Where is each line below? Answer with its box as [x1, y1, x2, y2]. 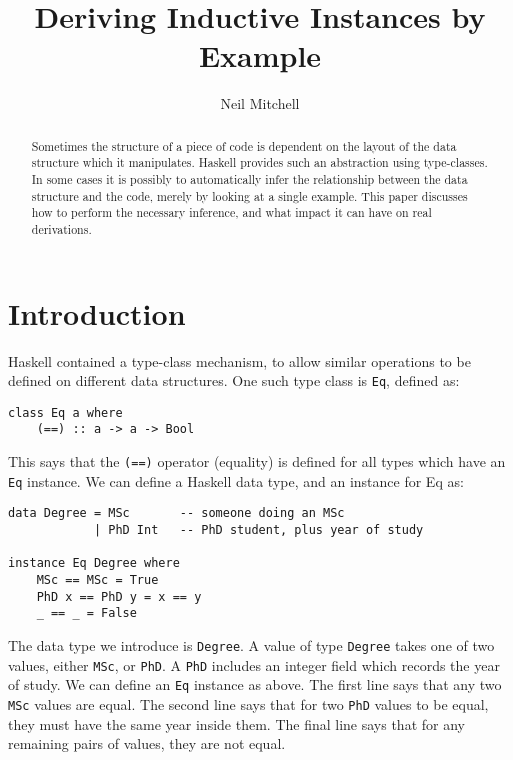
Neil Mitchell [220, 93, 300, 114]
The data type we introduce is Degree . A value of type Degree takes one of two [8, 635, 495, 656]
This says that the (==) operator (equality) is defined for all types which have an [8, 451, 506, 472]
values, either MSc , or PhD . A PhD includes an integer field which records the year [8, 654, 500, 675]
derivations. [31, 220, 92, 237]
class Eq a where [8, 405, 123, 420]
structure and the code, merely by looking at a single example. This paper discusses [31, 187, 468, 204]
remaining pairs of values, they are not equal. [8, 733, 286, 754]
